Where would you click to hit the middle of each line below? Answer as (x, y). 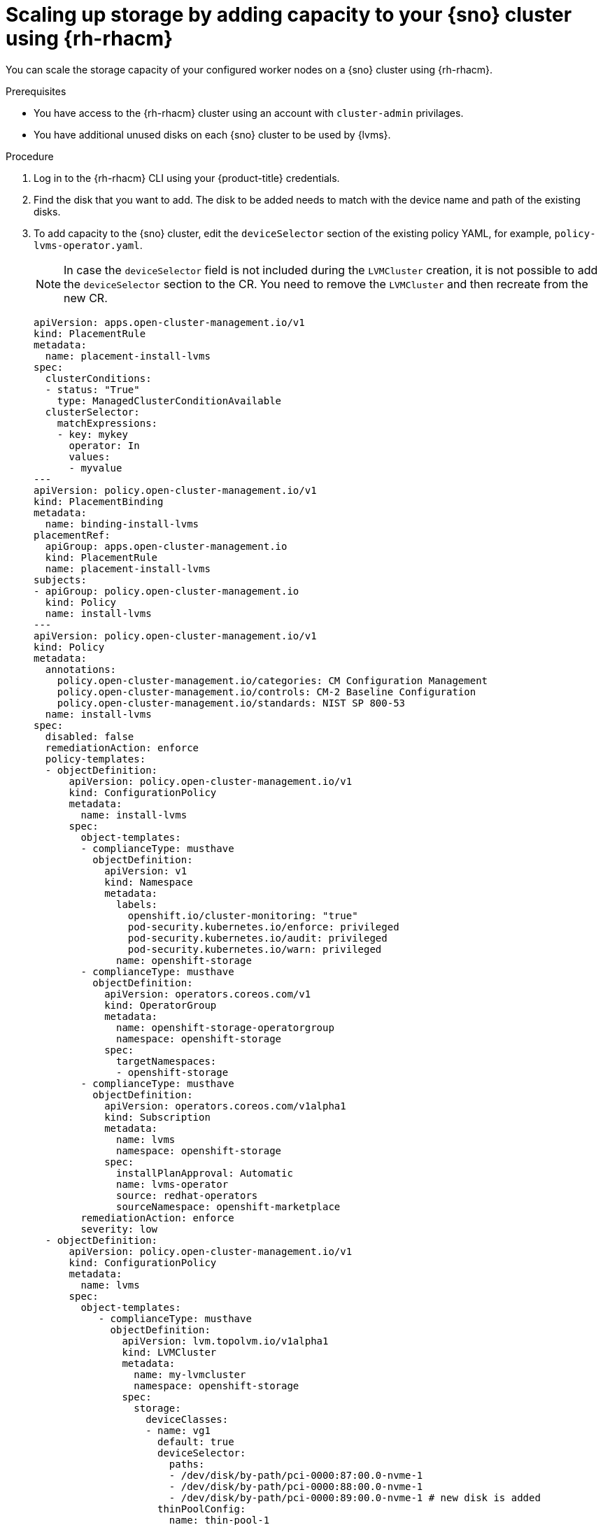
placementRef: (72, 535)
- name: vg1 (178, 1430)
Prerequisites (36, 91)
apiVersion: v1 (146, 871)
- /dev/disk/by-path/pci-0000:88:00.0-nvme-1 (296, 1486)
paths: (187, 1464)
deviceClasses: (187, 1419)
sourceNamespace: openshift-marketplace (228, 1206)
